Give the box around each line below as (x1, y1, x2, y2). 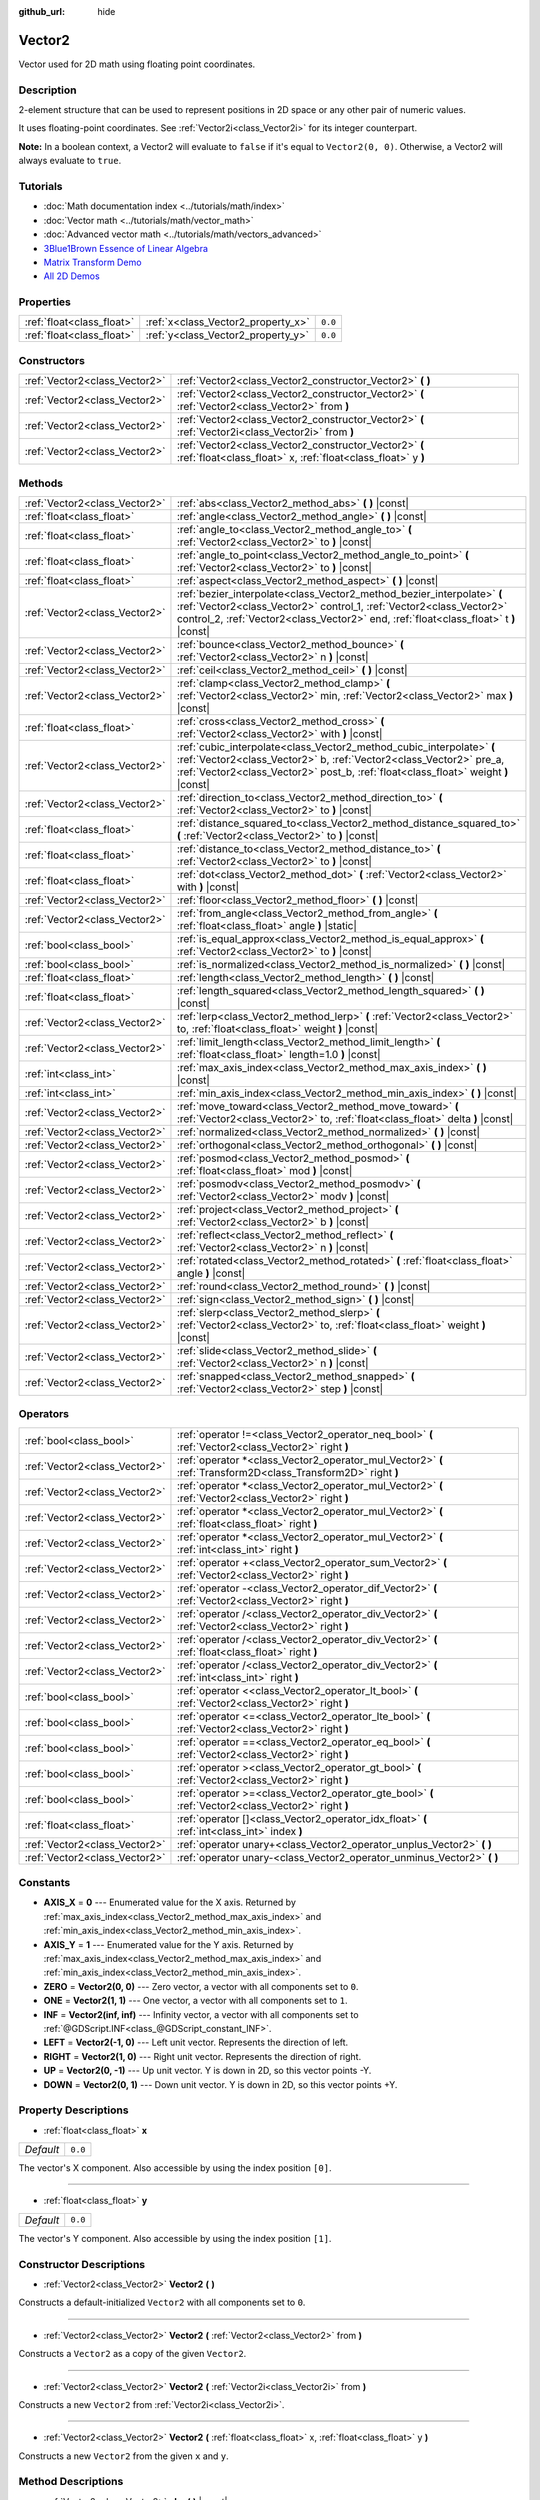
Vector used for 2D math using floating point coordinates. (18, 58, 256, 70)
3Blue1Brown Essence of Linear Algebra (43, 242, 209, 254)
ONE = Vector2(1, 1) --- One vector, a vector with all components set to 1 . (43, 1995, 349, 2007)
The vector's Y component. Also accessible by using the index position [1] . (18, 2232, 332, 2244)
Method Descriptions (18, 2475, 124, 2489)
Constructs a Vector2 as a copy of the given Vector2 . (18, 2348, 247, 2360)
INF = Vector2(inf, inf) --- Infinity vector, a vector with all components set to (43, 2008, 359, 2020)
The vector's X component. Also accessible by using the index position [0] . (18, 2162, 332, 2174)
